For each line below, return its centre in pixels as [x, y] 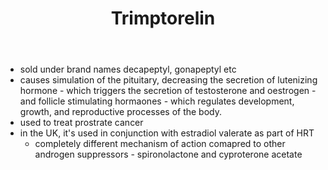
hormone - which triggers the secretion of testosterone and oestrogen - [168, 91]
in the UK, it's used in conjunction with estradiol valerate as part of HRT [167, 133]
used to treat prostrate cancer [81, 123]
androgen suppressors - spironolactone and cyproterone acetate [168, 154]
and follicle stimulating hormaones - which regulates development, [157, 101]
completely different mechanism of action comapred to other [160, 144]
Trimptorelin [163, 18]
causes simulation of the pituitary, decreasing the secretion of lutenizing [168, 80]
